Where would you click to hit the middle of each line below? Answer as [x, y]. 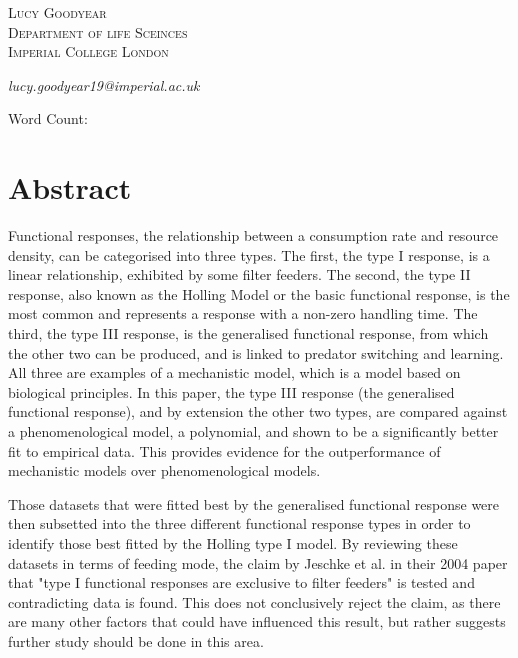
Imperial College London [88, 51]
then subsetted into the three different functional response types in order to [239, 523]
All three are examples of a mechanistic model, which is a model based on [234, 372]
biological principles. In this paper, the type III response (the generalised [231, 391]
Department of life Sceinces [98, 31]
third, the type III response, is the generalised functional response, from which [248, 333]
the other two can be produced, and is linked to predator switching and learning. [256, 352]
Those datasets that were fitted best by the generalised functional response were [254, 503]
